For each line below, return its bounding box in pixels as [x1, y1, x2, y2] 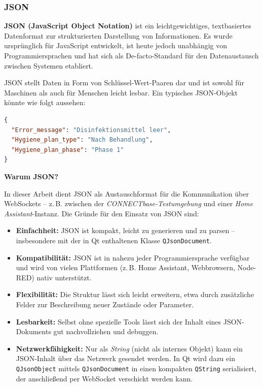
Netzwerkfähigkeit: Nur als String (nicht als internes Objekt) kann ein [16, 343, 243, 353]
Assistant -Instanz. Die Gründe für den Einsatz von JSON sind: [4, 208, 199, 218]
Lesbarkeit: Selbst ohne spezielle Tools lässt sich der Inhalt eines [16, 316, 221, 327]
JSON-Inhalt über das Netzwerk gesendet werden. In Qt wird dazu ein [16, 353, 235, 364]
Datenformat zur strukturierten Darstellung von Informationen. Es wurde [4, 30, 233, 41]
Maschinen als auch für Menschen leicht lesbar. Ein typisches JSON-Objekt [4, 87, 238, 98]
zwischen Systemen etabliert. [4, 60, 93, 71]
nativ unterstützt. [36, 272, 92, 282]
